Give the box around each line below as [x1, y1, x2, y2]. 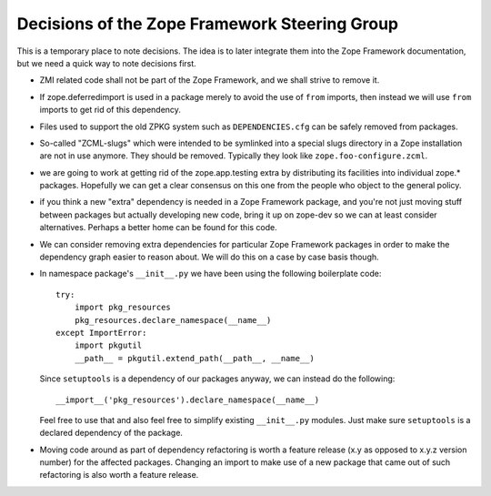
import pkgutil [74, 340, 143, 350]
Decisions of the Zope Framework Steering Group [16, 14, 399, 34]
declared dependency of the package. [39, 428, 184, 439]
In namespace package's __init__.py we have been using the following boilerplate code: [39, 268, 382, 279]
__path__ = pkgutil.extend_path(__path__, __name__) [74, 353, 316, 363]
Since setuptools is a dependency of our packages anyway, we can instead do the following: [39, 373, 396, 384]
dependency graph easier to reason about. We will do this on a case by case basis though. [39, 251, 379, 263]
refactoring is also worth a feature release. [39, 470, 199, 481]
